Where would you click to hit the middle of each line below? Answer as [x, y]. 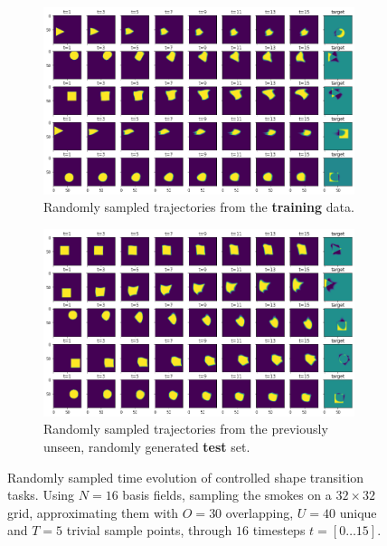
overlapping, [260, 512]
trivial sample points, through [149, 530]
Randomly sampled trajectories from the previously [186, 429]
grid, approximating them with [93, 512]
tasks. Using [41, 495]
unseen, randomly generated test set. [147, 446]
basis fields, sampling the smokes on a [227, 495]
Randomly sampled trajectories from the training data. [199, 207]
